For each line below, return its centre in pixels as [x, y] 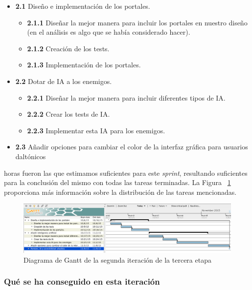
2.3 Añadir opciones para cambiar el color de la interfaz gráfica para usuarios [132, 147]
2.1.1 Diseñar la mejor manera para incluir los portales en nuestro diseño [137, 22]
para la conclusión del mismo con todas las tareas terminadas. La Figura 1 [117, 182]
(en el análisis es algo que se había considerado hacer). [109, 32]
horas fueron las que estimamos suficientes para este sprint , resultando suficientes [126, 173]
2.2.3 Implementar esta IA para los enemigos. [96, 130]
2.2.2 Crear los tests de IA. [69, 114]
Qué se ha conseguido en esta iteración [82, 281]
